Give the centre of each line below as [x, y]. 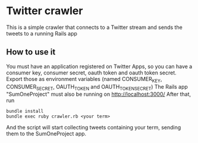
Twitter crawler [45, 11]
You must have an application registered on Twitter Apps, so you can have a [99, 66]
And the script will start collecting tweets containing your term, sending [94, 128]
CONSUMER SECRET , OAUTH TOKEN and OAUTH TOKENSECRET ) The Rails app [97, 87]
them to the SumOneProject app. [46, 134]
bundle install [25, 111]
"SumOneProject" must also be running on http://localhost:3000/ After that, [99, 94]
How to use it [31, 52]
